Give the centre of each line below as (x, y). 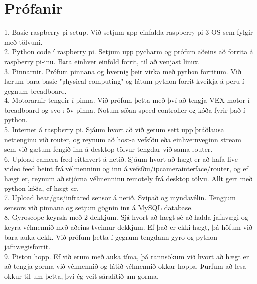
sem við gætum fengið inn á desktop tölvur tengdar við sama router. (109, 149)
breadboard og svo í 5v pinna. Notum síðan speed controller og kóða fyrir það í (125, 110)
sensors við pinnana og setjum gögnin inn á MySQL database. (99, 207)
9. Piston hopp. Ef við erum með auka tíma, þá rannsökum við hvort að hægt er (127, 256)
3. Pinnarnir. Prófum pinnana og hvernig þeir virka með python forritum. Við (123, 71)
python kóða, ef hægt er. (42, 188)
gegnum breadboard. (36, 90)
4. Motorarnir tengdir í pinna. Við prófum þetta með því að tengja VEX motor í (127, 100)
